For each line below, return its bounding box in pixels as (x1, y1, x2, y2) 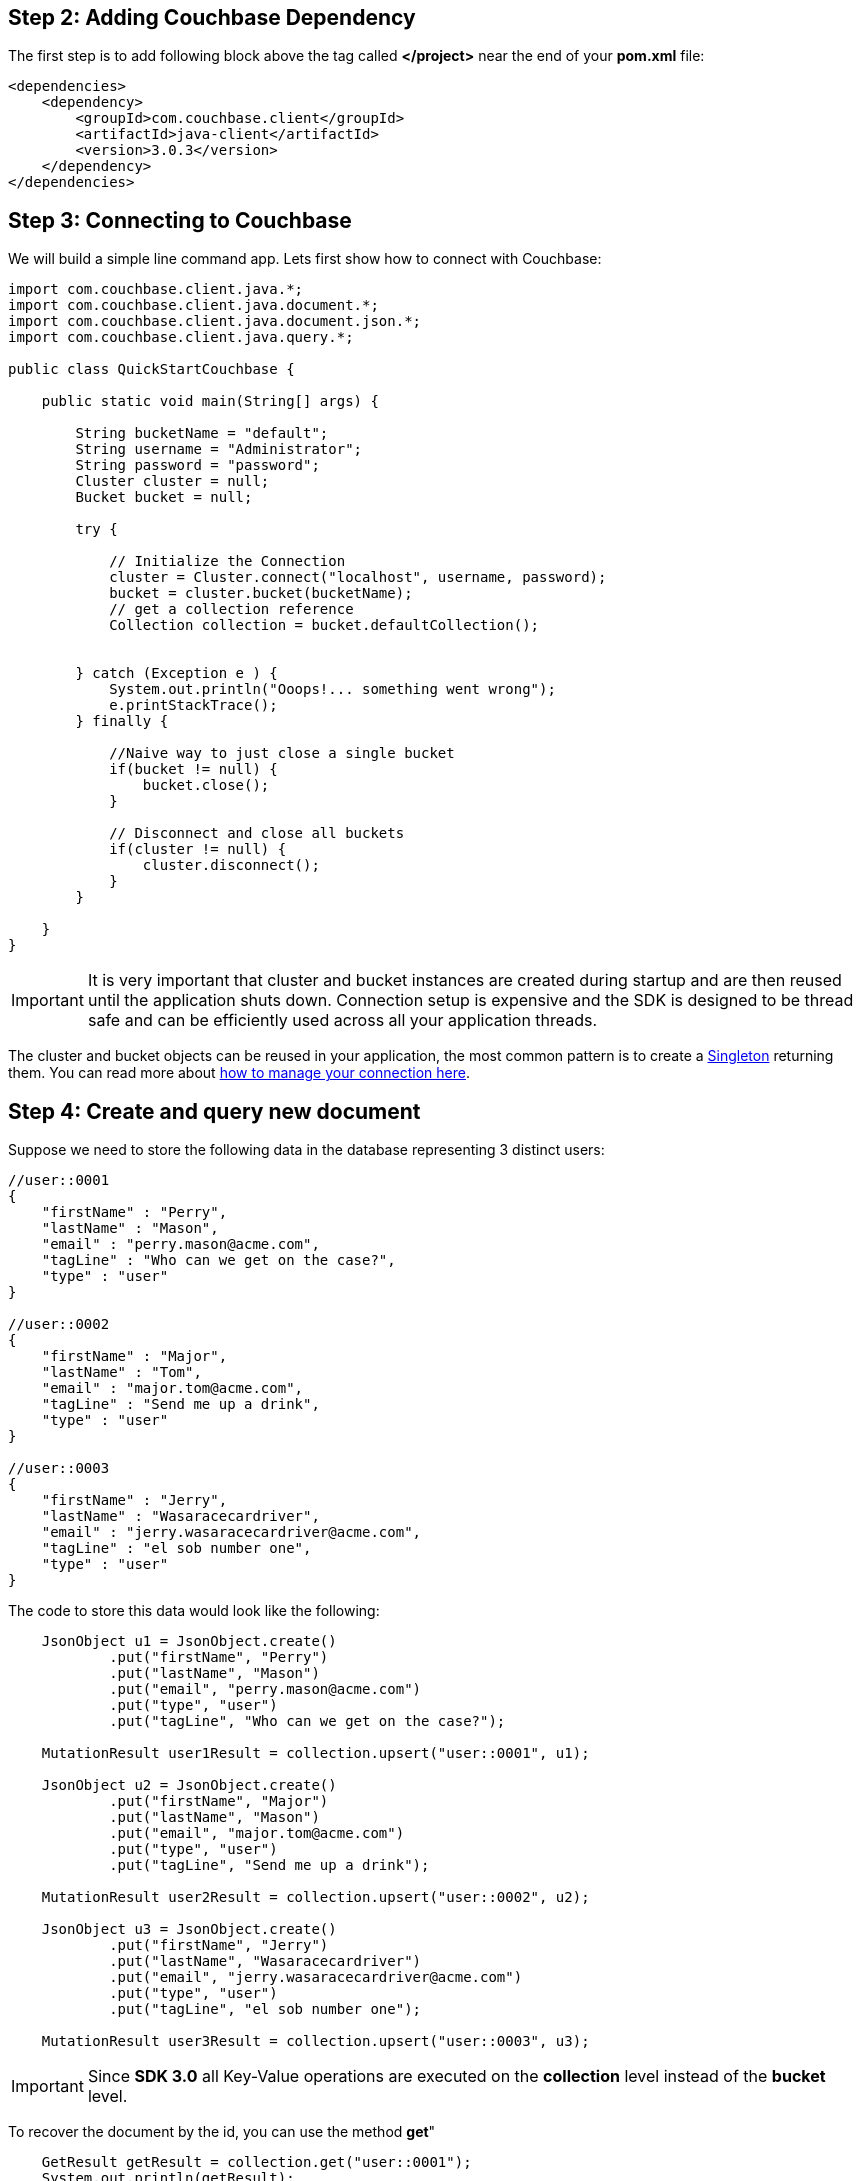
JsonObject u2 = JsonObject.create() (41, 1777, 337, 1794)
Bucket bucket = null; (75, 489, 253, 506)
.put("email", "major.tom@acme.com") (109, 1825, 405, 1842)
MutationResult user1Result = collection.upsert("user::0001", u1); (41, 1745, 590, 1762)
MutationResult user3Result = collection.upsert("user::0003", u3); (41, 2033, 590, 2050)
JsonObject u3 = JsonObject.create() (41, 1921, 337, 1938)
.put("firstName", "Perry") (109, 1649, 329, 1666)
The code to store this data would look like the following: (8, 1602, 380, 1620)
